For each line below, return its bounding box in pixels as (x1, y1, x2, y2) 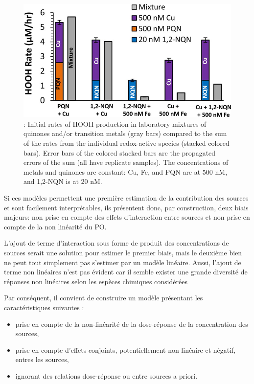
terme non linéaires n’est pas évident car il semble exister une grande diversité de (4, 267, 248, 277)
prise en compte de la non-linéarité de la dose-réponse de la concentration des (15, 318, 248, 329)
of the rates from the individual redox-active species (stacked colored (23, 138, 230, 148)
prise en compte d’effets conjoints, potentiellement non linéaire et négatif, (15, 344, 236, 355)
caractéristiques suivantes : (4, 302, 84, 312)
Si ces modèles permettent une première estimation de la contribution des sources (4, 192, 249, 203)
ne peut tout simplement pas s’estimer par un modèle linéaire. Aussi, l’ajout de (4, 257, 241, 267)
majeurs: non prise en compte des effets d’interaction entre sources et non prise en (4, 212, 250, 222)
